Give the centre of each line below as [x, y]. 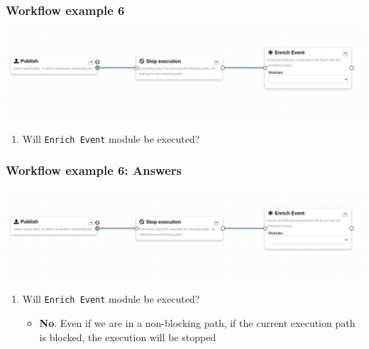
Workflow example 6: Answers [94, 170]
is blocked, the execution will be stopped [128, 337]
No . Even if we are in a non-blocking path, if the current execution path [197, 322]
